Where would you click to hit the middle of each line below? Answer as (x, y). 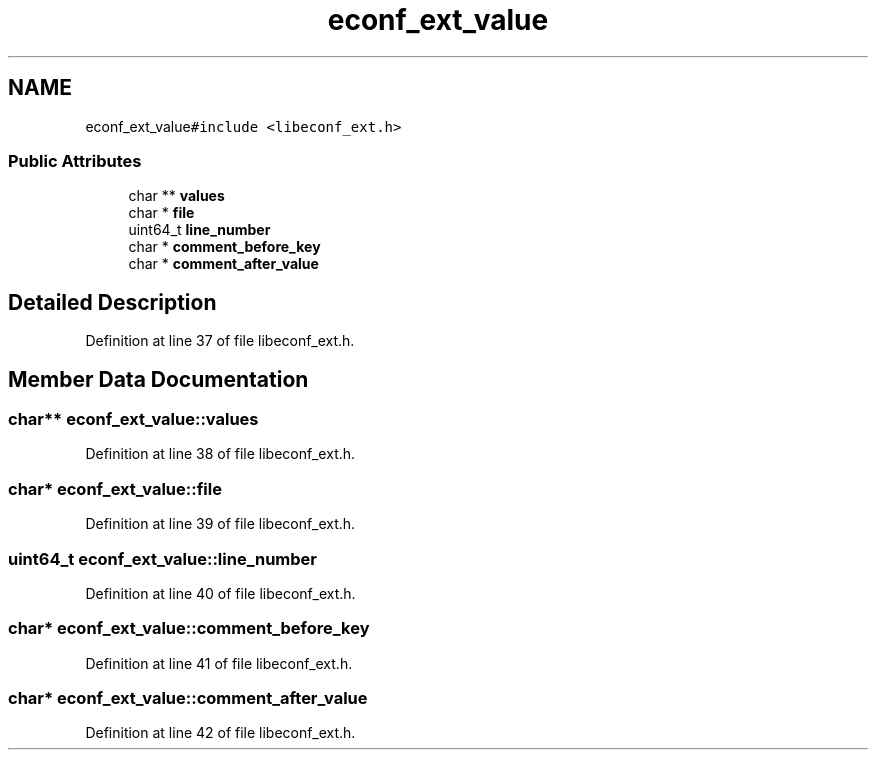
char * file (161, 213)
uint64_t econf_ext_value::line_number (163, 558)
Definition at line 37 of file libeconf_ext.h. (220, 341)
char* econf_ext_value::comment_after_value (188, 698)
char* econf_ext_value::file (115, 488)
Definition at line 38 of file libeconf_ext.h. (220, 454)
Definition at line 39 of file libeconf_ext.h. (220, 524)
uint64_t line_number (199, 230)
